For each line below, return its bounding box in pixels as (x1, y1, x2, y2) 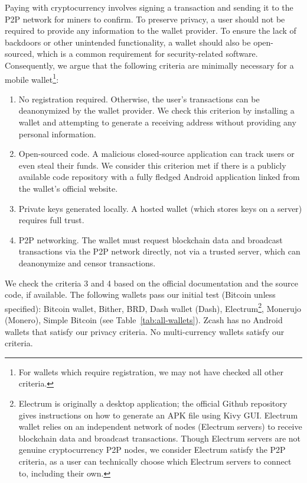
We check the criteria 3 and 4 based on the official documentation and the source (5, 276, 298, 289)
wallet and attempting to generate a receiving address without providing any (18, 116, 296, 128)
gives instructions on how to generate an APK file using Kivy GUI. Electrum (18, 408, 298, 421)
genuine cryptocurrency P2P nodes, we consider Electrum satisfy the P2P (18, 443, 286, 456)
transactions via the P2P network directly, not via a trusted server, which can (18, 245, 301, 257)
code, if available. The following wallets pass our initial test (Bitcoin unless (5, 288, 276, 301)
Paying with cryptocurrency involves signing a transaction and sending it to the (5, 1, 293, 13)
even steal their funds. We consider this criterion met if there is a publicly (18, 159, 286, 171)
